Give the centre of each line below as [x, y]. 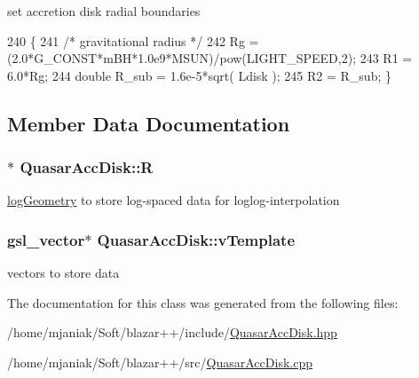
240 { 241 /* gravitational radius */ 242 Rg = [133, 40]
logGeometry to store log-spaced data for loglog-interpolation [174, 200]
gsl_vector [46, 239]
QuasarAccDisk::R [87, 167]
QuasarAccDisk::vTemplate [196, 239]
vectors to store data [63, 273]
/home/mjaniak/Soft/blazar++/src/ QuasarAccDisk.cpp [160, 362]
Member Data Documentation [149, 123]
